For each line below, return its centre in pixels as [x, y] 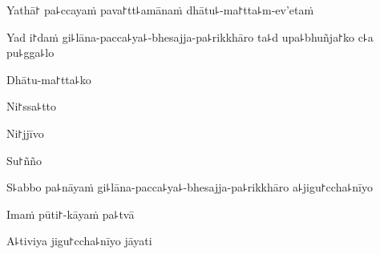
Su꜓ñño [24, 160]
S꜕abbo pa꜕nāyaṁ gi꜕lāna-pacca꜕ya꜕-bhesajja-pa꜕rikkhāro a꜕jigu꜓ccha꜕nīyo [190, 187]
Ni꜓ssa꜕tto [32, 106]
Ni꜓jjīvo [25, 133]
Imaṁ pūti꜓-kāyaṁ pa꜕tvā [71, 214]
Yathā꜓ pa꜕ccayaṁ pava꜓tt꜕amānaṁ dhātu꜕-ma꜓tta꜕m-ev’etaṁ [160, 10]
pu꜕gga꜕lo [30, 52]
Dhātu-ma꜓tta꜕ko [49, 79]
